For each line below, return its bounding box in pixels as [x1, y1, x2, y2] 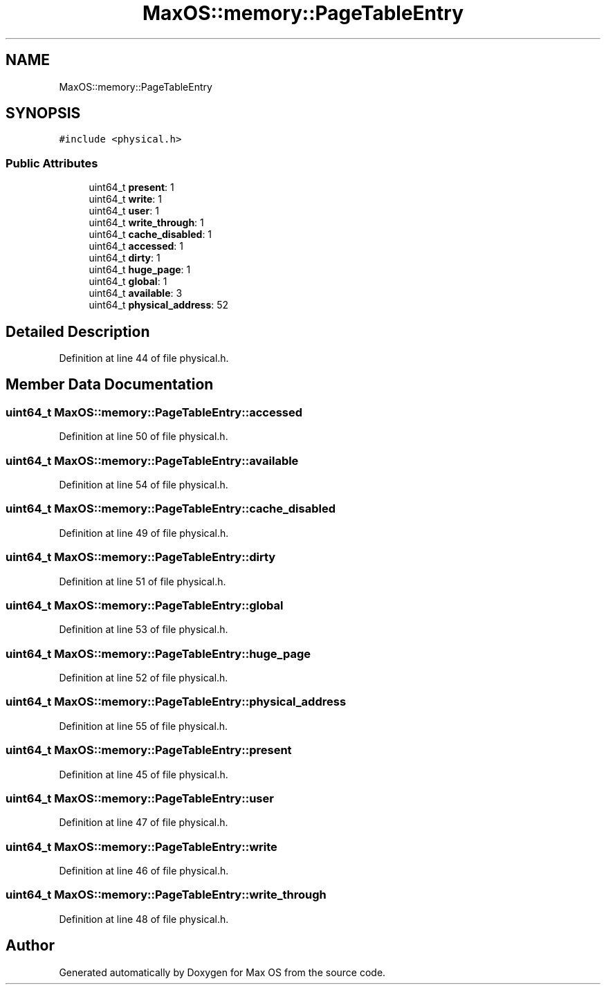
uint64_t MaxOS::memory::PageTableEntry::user [6, 791, 274, 805]
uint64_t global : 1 [89, 275, 167, 288]
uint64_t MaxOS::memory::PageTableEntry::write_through [6, 888, 327, 902]
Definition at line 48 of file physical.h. [59, 913, 229, 925]
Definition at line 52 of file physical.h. [59, 672, 228, 684]
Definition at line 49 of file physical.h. [59, 526, 229, 539]
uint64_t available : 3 [89, 287, 183, 300]
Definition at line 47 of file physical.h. [59, 816, 228, 829]
